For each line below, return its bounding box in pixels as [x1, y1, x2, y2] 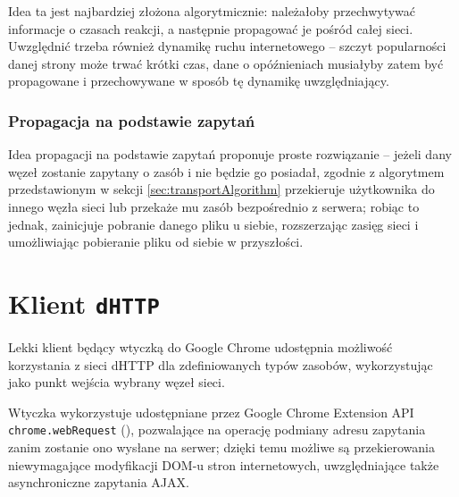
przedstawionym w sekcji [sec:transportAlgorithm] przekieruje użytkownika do [8, 180, 435, 198]
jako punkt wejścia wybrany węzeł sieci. [8, 373, 225, 392]
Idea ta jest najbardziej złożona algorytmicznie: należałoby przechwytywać [8, 2, 416, 20]
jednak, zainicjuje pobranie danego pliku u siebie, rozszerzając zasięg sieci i [8, 215, 419, 233]
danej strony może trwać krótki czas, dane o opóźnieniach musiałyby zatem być [8, 54, 444, 72]
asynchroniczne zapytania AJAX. [8, 473, 189, 492]
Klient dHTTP [8, 284, 160, 321]
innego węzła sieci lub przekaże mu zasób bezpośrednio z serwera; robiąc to [8, 197, 420, 215]
